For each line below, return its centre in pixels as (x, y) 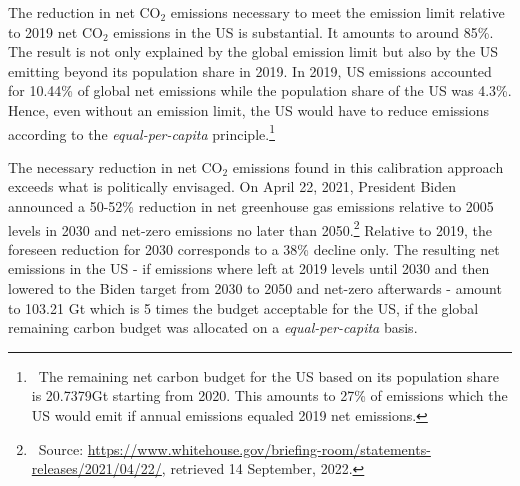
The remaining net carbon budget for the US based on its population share (268, 375)
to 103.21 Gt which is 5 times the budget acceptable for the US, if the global (243, 307)
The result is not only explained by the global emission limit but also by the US (253, 51)
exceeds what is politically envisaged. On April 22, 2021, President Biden (232, 186)
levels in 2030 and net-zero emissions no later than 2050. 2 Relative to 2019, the (250, 228)
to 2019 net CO (55, 31)
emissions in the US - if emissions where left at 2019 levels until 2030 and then (249, 268)
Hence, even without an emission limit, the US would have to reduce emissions (249, 109)
